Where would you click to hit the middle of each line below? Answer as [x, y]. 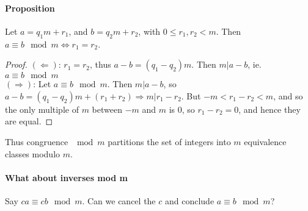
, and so [288, 95]
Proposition [30, 8]
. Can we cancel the [119, 200]
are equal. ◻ [29, 121]
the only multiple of [42, 109]
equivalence [265, 141]
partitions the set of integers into [169, 141]
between [107, 109]
